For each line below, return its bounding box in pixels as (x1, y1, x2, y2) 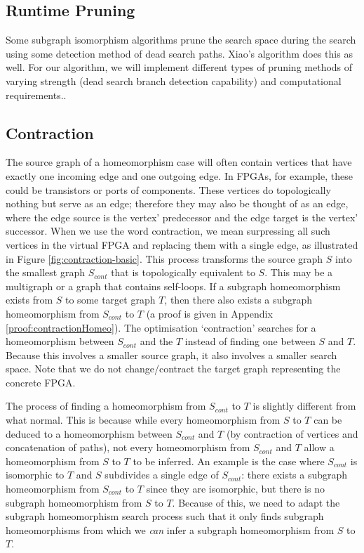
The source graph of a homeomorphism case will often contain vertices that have (6, 155, 352, 169)
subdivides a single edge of (105, 467, 219, 482)
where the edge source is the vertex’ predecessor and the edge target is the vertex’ (6, 209, 358, 224)
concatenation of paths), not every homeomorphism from (6, 440, 250, 455)
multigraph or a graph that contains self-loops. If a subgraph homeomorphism (6, 278, 341, 293)
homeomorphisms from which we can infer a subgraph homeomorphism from (6, 522, 335, 537)
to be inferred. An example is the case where (133, 453, 325, 468)
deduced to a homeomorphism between (6, 426, 173, 441)
